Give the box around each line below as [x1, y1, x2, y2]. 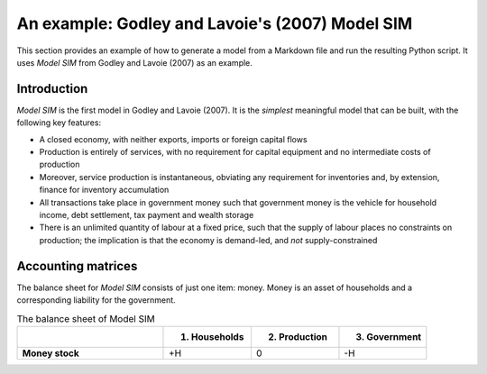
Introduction [16, 81, 88, 96]
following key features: [16, 117, 102, 128]
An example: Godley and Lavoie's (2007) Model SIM [16, 14, 413, 33]
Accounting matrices [16, 258, 138, 274]
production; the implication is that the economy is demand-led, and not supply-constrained [39, 234, 378, 245]
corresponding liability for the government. [16, 295, 176, 306]
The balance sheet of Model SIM [16, 312, 155, 324]
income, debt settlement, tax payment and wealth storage [39, 209, 254, 220]
